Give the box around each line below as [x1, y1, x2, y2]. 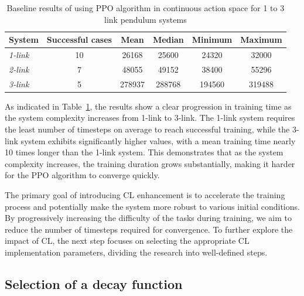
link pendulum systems [104, 13, 187, 25]
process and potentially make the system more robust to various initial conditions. [5, 200, 300, 212]
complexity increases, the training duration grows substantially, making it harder [5, 157, 295, 169]
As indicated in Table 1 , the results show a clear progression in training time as [5, 100, 292, 112]
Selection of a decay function [5, 274, 183, 292]
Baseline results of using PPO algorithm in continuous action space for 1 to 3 [6, 2, 285, 13]
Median [152, 33, 184, 46]
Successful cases [46, 33, 112, 46]
